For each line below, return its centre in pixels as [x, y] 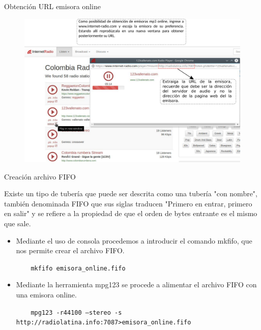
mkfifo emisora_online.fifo [78, 268]
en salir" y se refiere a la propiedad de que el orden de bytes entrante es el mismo [131, 213]
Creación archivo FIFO [40, 176]
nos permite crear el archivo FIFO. [70, 250]
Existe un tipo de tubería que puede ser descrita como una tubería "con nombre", [131, 193]
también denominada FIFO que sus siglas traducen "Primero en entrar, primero [128, 203]
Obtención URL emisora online [52, 6]
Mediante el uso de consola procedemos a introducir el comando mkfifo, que [134, 240]
